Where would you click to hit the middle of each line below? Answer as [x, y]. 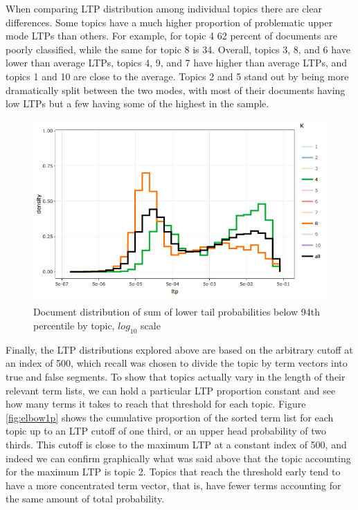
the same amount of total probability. [85, 499]
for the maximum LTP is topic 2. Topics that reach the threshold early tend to [173, 472]
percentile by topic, [74, 326]
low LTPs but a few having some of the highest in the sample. [137, 103]
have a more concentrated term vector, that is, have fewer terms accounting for [173, 485]
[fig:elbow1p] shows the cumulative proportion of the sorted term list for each [170, 417]
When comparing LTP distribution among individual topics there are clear [164, 8]
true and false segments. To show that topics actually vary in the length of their [176, 377]
